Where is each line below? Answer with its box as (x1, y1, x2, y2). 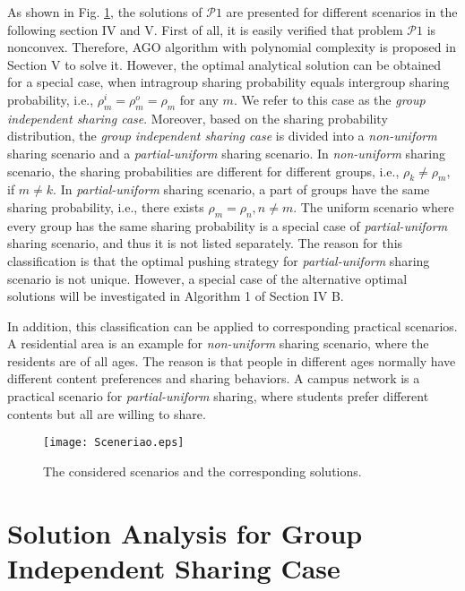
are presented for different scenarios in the (226, 3, 458, 21)
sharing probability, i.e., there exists (7, 197, 204, 216)
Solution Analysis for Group (7, 514, 363, 551)
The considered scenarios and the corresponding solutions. (43, 461, 362, 480)
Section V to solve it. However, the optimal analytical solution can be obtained (7, 55, 441, 73)
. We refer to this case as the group (233, 90, 426, 108)
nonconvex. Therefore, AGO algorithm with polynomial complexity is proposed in (7, 38, 456, 56)
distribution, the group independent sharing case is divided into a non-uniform (7, 126, 437, 145)
